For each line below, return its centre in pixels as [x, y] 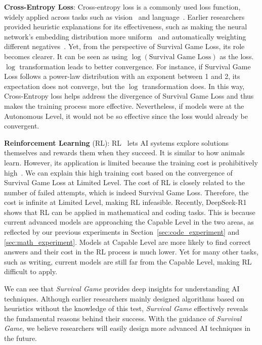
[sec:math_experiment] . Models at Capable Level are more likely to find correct [127, 242]
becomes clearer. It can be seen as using [66, 56]
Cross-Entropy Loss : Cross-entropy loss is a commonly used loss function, [122, 7]
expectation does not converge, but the [64, 86]
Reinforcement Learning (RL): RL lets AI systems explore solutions [117, 142]
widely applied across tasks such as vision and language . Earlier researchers [124, 16]
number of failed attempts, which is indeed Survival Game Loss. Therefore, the [126, 192]
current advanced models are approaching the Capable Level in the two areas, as [129, 222]
